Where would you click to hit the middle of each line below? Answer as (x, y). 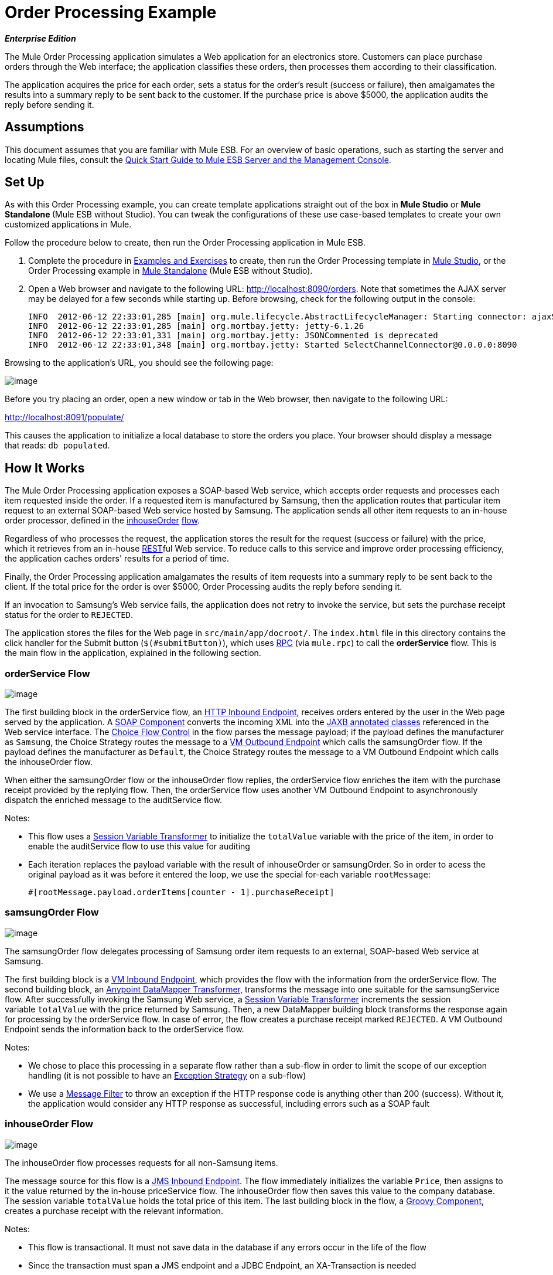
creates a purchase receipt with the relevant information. (114, 1211)
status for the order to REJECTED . (69, 615)
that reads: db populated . (57, 446)
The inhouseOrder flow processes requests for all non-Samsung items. (141, 1162)
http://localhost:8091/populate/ (64, 417)
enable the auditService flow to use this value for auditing (139, 846)
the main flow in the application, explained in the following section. (133, 653)
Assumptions (45, 127)
